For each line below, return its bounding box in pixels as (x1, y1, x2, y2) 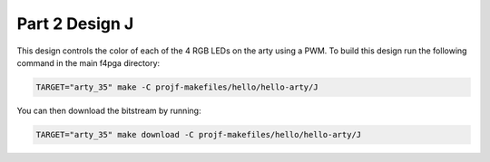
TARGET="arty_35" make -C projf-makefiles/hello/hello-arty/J (35, 81, 318, 92)
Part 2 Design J (16, 14, 134, 33)
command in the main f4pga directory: (16, 57, 161, 68)
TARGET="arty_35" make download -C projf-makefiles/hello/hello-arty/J (35, 129, 362, 139)
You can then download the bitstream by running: (16, 105, 201, 116)
